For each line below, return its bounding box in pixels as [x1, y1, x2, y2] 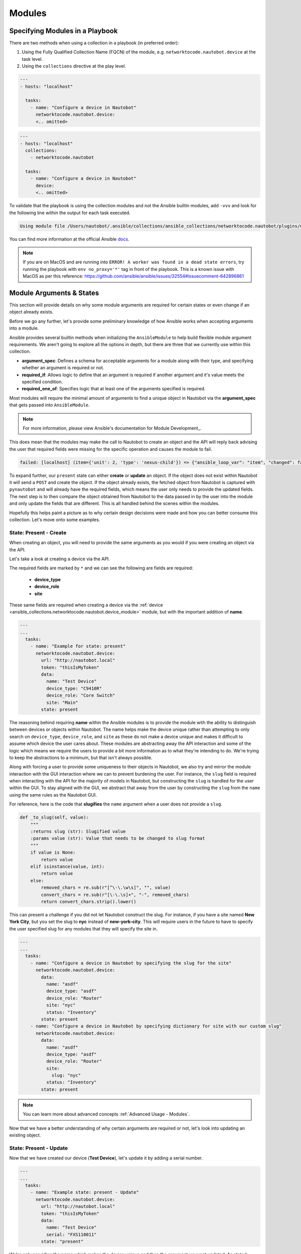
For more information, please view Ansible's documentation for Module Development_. [23, 425, 202, 431]
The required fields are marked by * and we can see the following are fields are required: [9, 565, 193, 571]
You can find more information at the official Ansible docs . [9, 236, 130, 242]
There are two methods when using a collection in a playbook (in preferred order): [9, 40, 179, 46]
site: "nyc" [46, 1002, 76, 1008]
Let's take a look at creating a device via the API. [9, 556, 110, 562]
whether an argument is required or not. [22, 365, 104, 371]
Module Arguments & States [9, 288, 99, 297]
